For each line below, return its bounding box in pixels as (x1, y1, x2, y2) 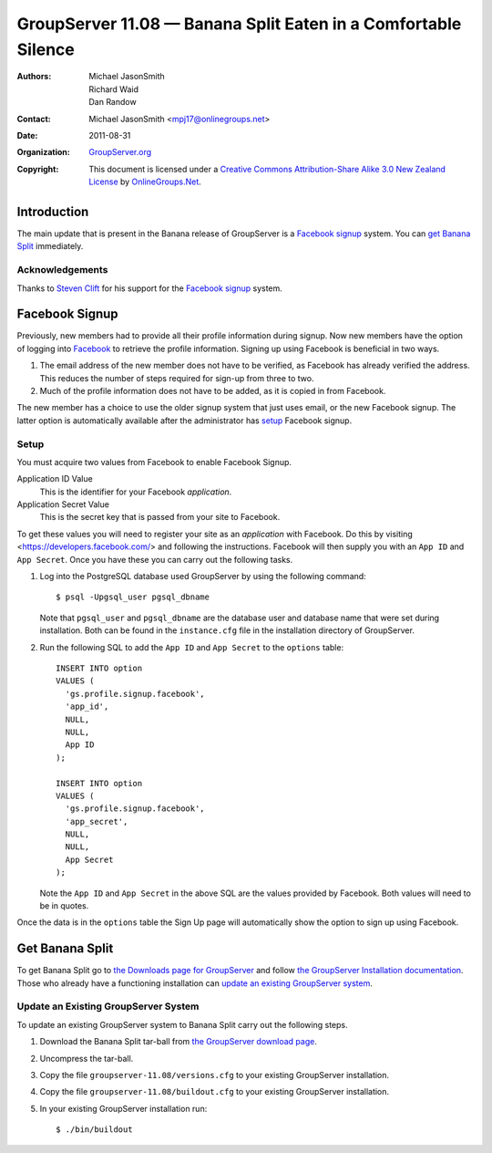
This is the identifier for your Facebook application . (39, 486, 232, 497)
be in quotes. (39, 900, 89, 911)
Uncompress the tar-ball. (39, 1053, 134, 1064)
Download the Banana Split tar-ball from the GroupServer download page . (39, 1036, 318, 1047)
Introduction (16, 203, 89, 219)
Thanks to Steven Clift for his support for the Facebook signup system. (16, 283, 282, 294)
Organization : (16, 147, 70, 158)
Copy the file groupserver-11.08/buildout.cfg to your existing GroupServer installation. (39, 1086, 390, 1097)
